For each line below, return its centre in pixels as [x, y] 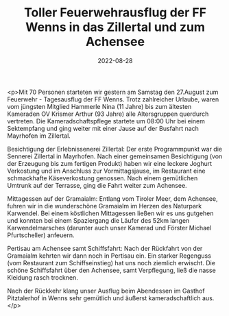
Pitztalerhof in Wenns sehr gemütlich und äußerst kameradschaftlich [104, 298]
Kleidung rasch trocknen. [43, 277]
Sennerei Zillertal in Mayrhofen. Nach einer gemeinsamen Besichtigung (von [115, 156]
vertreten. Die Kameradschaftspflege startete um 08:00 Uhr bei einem [106, 121]
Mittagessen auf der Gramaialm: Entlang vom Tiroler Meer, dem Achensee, [112, 198]
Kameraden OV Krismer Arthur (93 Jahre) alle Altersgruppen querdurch [108, 114]
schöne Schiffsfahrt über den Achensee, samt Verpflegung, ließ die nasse [111, 270]
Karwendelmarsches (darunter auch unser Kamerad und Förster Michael [109, 228]
